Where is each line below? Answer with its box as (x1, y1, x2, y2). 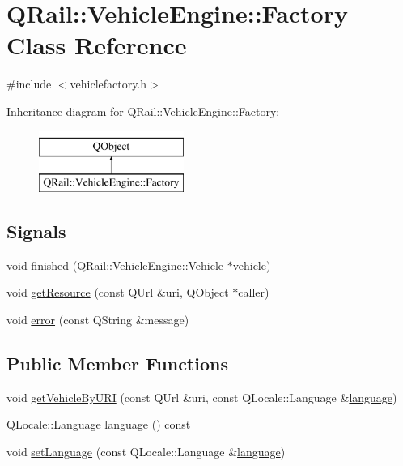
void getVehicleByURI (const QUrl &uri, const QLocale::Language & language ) (6, 388, 397, 405)
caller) (238, 284, 269, 301)
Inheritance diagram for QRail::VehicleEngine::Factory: (6, 102, 280, 119)
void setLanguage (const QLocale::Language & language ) (6, 443, 286, 460)
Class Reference (6, 28, 187, 62)
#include (6, 75, 52, 92)
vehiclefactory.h (70, 75, 147, 92)
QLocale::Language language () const (6, 416, 191, 433)
